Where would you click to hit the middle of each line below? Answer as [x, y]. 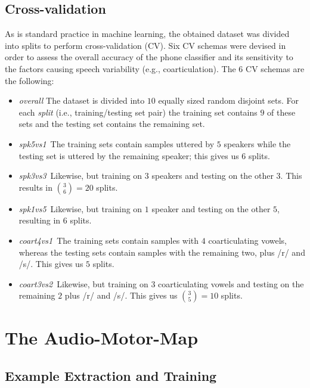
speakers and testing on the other [213, 176]
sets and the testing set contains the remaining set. [112, 124]
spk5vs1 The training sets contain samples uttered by [117, 143]
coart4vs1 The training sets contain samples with [109, 240]
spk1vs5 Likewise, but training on [80, 208]
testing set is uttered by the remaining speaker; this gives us [129, 155]
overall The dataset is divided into [82, 100]
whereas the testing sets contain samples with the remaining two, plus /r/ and [162, 252]
